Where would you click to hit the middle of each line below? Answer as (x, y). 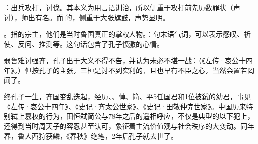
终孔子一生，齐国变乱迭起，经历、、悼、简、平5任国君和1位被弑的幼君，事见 (127, 97)
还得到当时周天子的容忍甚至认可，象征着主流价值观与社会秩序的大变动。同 (126, 125)
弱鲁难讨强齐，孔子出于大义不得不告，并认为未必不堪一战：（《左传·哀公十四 (128, 60)
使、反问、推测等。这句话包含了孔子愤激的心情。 (84, 43)
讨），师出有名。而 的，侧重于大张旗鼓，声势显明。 (87, 17)
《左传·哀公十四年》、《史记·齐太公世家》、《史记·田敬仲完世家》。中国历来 (125, 106)
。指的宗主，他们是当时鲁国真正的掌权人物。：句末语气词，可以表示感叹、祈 (127, 34)
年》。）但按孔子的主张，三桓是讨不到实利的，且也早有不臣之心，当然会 (119, 70)
